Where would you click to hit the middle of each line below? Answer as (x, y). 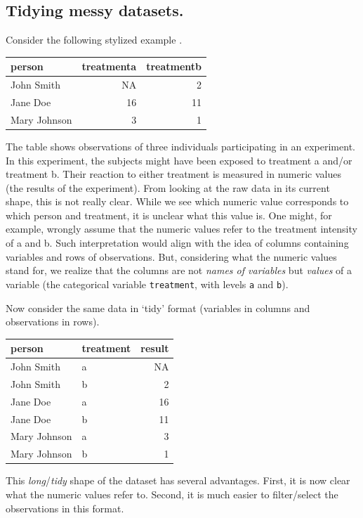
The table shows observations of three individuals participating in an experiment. (180, 146)
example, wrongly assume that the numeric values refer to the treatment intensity (181, 229)
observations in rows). (53, 322)
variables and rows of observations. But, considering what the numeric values (171, 256)
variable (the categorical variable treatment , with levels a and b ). (147, 284)
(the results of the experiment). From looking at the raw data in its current (168, 187)
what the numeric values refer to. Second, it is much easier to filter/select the (172, 494)
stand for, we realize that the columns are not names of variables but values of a (179, 270)
